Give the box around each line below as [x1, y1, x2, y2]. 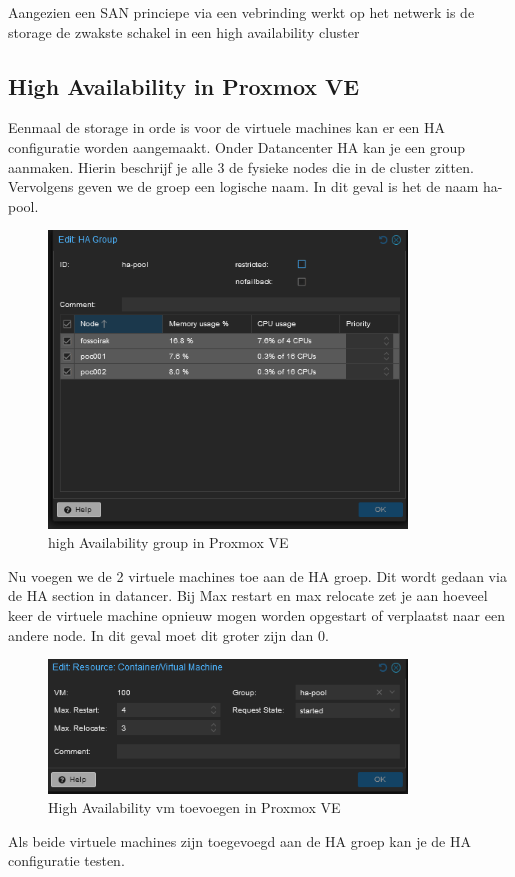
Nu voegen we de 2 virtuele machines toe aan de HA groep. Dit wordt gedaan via [8, 565, 507, 586]
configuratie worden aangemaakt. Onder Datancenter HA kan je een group [8, 136, 465, 157]
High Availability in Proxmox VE [8, 70, 360, 101]
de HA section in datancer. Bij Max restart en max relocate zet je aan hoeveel [8, 585, 488, 606]
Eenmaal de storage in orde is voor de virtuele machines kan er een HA [8, 117, 445, 138]
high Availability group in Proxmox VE [48, 532, 289, 553]
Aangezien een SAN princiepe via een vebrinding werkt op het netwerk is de [8, 2, 475, 22]
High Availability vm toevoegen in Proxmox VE [48, 797, 341, 818]
